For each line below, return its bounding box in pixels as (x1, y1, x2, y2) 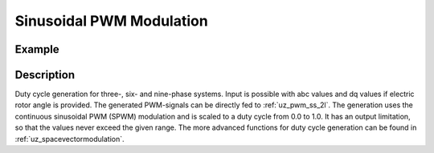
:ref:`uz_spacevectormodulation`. (14, 134, 125, 143)
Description (14, 68, 76, 82)
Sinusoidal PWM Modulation (14, 12, 208, 30)
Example (14, 42, 59, 56)
